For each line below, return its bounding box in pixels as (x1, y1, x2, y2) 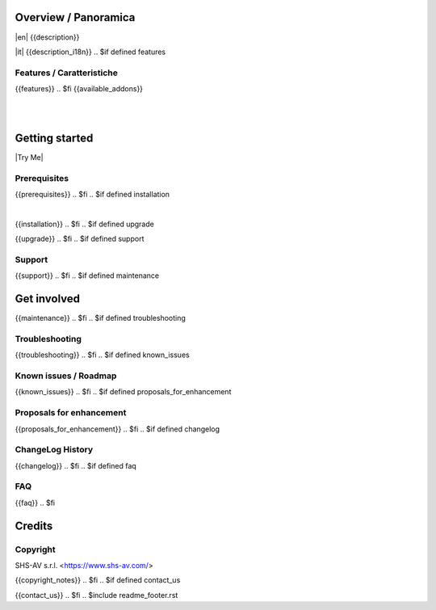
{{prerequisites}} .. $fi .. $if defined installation (15, 189, 170, 199)
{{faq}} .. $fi (15, 498, 56, 507)
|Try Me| (15, 152, 44, 162)
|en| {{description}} (15, 32, 80, 42)
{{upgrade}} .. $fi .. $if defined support (15, 234, 145, 244)
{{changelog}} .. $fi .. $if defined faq (15, 461, 136, 470)
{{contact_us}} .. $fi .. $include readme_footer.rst (15, 590, 178, 599)
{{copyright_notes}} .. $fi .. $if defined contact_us (15, 575, 181, 585)
